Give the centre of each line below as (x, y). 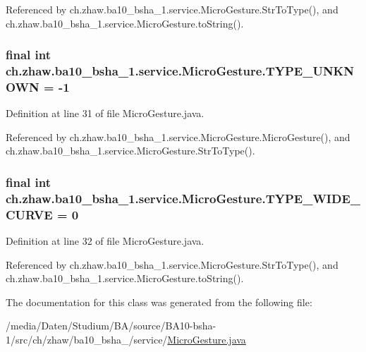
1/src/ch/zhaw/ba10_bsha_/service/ (87, 340)
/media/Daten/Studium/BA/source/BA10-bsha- (111, 326)
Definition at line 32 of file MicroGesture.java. (105, 241)
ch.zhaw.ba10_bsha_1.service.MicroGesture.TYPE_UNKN (180, 71)
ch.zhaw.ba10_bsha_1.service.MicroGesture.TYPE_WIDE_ (183, 198)
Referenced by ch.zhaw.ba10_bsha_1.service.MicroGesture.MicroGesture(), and (178, 136)
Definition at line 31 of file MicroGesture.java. (105, 113)
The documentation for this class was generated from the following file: (159, 302)
